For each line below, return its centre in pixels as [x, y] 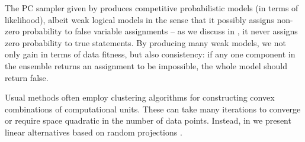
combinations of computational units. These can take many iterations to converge [153, 109]
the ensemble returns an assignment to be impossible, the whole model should [146, 65]
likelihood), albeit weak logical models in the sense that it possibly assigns [139, 19]
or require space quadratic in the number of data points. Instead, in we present [148, 120]
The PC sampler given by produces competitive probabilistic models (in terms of [152, 8]
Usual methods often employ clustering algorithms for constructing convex [140, 97]
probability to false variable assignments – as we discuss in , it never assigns [160, 31]
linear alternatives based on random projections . [94, 132]
